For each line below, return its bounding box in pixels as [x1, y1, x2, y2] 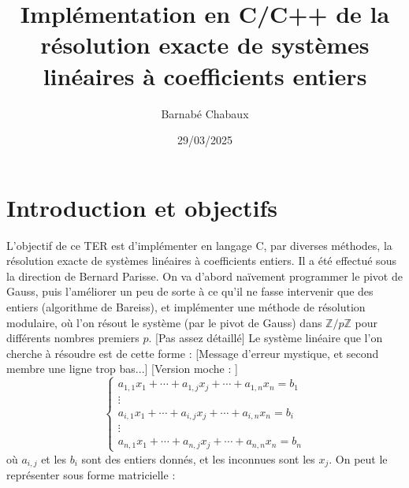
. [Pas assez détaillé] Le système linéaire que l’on [148, 330, 383, 346]
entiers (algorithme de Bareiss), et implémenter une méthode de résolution [6, 299, 366, 315]
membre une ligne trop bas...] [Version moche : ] [6, 360, 238, 377]
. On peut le [329, 450, 388, 467]
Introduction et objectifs [6, 191, 278, 223]
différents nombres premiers [6, 330, 139, 346]
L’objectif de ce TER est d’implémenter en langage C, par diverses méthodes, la [6, 237, 392, 253]
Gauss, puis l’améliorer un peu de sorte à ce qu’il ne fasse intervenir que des [6, 283, 374, 300]
